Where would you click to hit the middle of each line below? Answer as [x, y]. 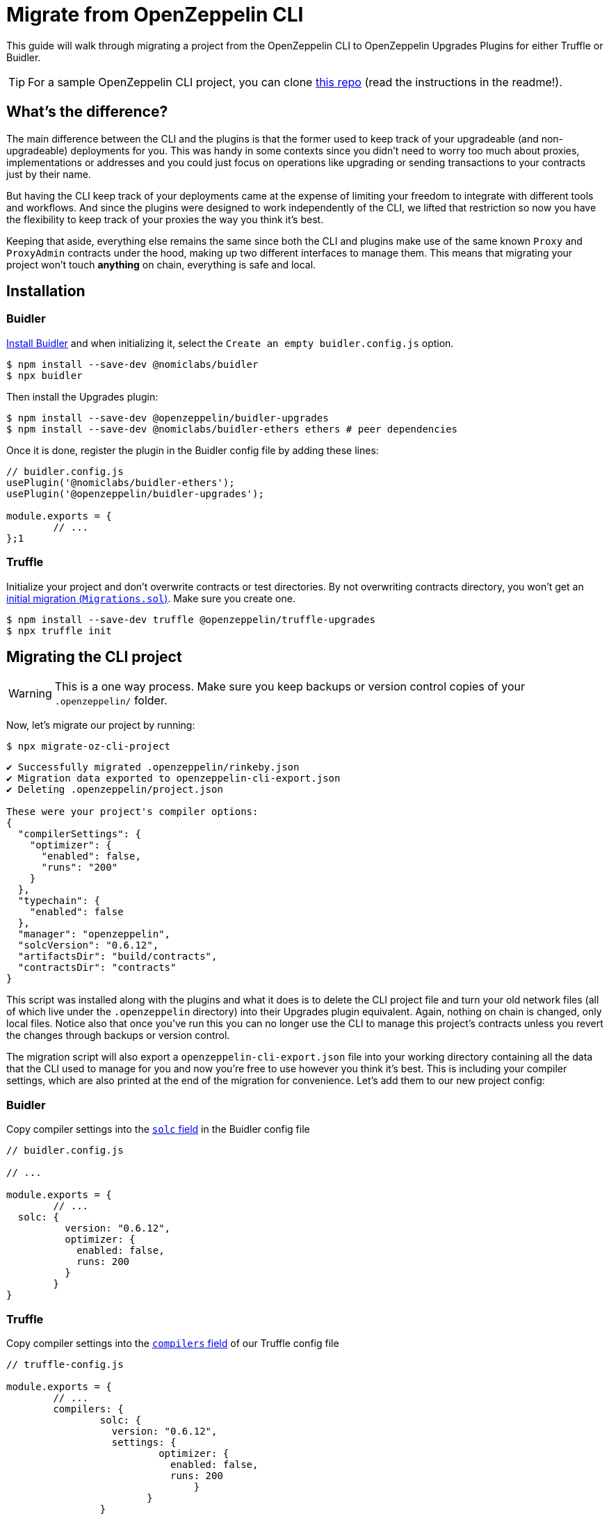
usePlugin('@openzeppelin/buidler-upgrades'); [135, 493]
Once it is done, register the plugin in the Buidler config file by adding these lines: [193, 450]
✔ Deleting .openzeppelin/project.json [115, 790]
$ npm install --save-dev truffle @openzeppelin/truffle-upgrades [191, 619]
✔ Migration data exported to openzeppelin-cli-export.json [173, 779]
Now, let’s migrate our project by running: [101, 725]
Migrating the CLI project [94, 656]
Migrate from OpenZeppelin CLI [155, 15]
